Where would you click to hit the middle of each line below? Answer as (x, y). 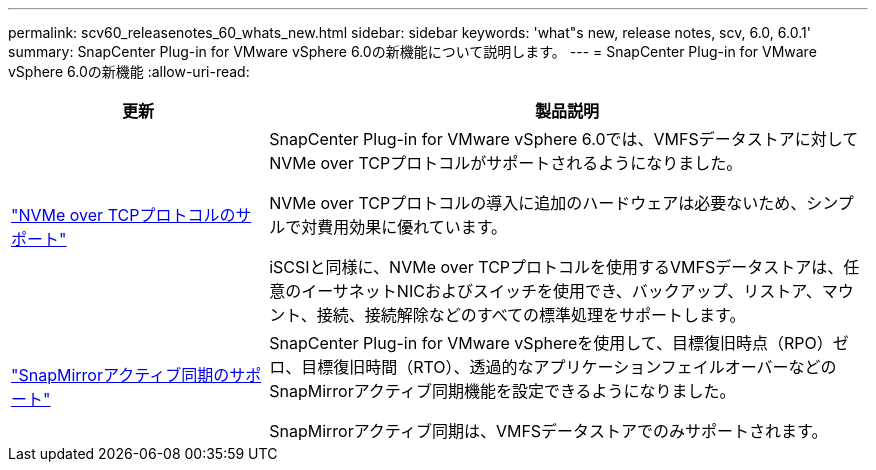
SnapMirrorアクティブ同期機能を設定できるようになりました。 (502, 391)
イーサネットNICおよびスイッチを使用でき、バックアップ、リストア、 (561, 291)
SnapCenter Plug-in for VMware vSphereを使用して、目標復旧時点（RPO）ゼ (559, 343)
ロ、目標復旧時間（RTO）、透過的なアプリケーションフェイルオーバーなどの (553, 367)
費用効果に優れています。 (412, 227)
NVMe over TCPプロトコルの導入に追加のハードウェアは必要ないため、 (538, 203)
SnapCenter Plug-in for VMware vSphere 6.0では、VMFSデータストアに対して (564, 139)
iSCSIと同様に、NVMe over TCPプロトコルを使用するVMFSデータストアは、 (556, 267)
